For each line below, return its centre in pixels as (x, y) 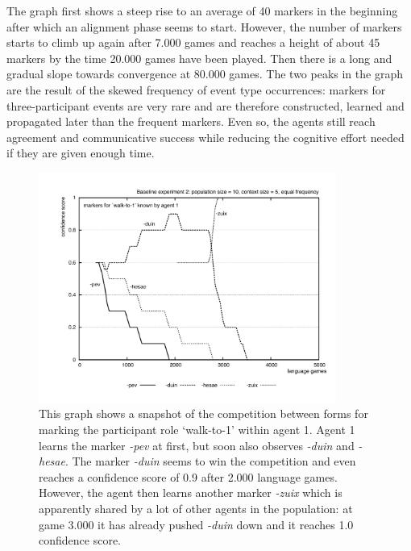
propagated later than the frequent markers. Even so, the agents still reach (191, 121)
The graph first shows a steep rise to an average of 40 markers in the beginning (202, 10)
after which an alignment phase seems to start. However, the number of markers (204, 26)
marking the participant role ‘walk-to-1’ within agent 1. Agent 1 (197, 430)
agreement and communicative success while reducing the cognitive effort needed (205, 137)
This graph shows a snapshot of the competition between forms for (203, 413)
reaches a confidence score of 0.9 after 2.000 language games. (188, 476)
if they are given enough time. (81, 153)
